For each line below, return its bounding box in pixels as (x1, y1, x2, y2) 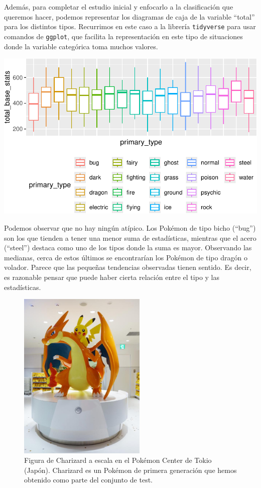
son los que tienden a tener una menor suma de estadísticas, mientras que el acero (4, 232, 256, 243)
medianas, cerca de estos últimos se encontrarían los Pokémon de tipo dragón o (4, 252, 247, 262)
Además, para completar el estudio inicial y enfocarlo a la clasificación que (4, 2, 233, 12)
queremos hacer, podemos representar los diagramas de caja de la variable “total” (4, 11, 255, 22)
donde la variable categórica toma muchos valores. (4, 41, 158, 51)
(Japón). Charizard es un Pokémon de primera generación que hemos (24, 464, 237, 475)
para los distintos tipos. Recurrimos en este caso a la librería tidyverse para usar (4, 21, 256, 32)
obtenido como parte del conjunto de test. (24, 474, 153, 485)
